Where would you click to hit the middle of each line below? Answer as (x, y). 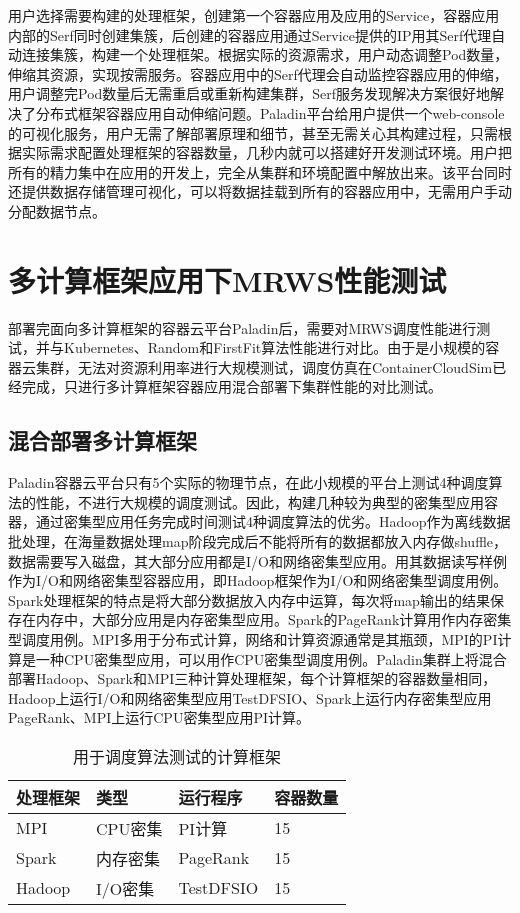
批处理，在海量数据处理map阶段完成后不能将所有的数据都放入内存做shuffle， (258, 541)
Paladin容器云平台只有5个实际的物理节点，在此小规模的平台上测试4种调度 (248, 482)
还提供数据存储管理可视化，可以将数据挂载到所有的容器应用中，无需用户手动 (260, 191)
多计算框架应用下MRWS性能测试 (227, 279)
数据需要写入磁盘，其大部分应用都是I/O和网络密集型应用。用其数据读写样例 (257, 560)
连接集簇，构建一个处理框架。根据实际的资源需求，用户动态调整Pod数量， (265, 54)
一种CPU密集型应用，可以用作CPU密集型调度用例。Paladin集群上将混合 (271, 658)
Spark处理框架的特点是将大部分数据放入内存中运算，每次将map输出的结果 (249, 599)
